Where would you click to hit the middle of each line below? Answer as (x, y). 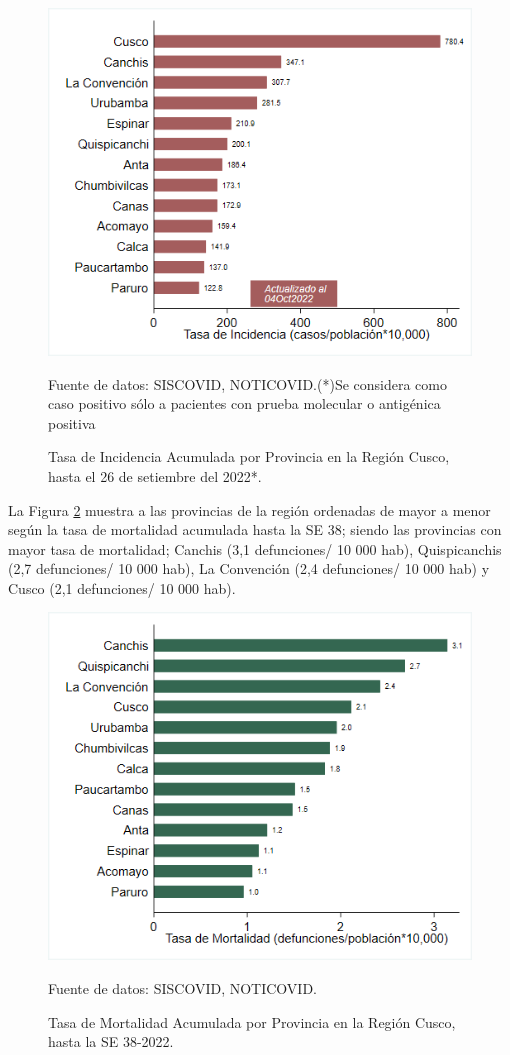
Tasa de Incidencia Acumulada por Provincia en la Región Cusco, (249, 456)
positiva (72, 422)
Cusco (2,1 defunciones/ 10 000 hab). (122, 587)
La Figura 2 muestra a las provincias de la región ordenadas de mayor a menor (249, 509)
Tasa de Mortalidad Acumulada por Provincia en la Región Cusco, (252, 1021)
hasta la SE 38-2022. (111, 1041)
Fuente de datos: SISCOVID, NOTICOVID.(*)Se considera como (247, 383)
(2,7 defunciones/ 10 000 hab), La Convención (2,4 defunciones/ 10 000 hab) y (249, 568)
